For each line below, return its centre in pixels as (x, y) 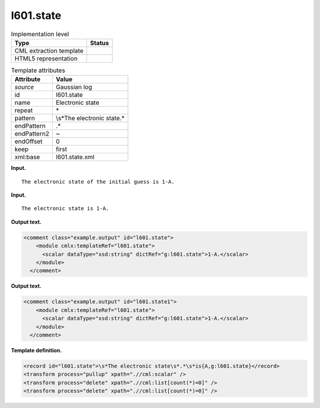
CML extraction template (49, 50)
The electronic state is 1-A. (65, 208)
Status (99, 43)
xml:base (27, 157)
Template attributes (38, 70)
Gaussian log (74, 87)
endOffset (28, 142)
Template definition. (36, 350)
